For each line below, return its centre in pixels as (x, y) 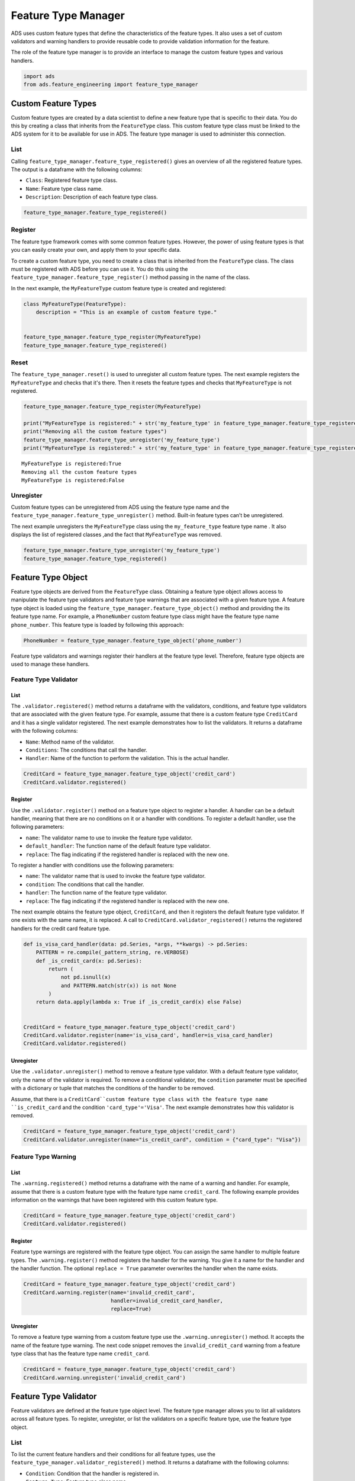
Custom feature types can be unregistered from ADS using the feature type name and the (120, 507)
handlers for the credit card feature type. (61, 928)
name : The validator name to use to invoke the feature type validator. (109, 838)
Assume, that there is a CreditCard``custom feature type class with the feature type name (140, 1099)
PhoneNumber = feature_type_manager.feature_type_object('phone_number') (133, 640)
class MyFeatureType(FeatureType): (75, 304)
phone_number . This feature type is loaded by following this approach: (98, 624)
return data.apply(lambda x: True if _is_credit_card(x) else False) (139, 1002)
